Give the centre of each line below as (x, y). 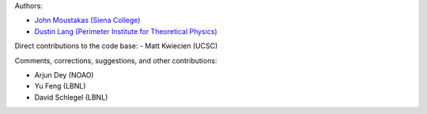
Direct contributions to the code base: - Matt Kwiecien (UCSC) (116, 46)
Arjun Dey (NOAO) (64, 74)
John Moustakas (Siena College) (87, 21)
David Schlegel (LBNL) (71, 97)
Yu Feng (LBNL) (60, 86)
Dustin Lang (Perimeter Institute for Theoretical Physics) (126, 31)
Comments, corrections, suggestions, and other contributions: (116, 60)
